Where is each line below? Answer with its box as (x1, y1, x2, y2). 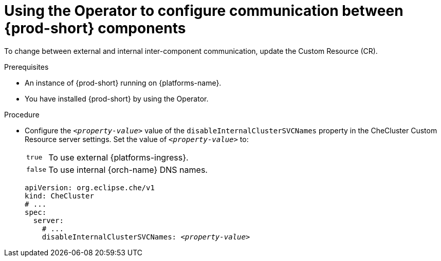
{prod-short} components (4, 19, 186, 37)
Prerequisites (4, 62, 49, 71)
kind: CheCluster (25, 191, 94, 200)
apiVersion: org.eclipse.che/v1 (25, 183, 155, 192)
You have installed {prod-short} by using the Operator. (25, 94, 209, 103)
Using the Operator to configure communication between (4, 2, 403, 19)
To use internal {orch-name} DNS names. (48, 164, 208, 175)
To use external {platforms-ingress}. (48, 152, 189, 163)
